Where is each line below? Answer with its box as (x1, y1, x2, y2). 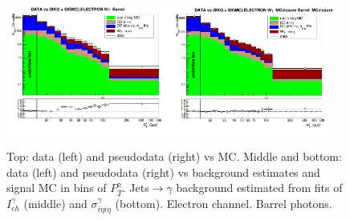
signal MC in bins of (6, 179, 107, 196)
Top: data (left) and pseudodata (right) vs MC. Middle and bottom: (6, 148, 342, 165)
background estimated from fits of (176, 179, 343, 196)
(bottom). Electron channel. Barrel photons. (115, 194, 332, 211)
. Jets (122, 179, 149, 196)
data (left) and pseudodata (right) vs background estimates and (6, 163, 320, 180)
